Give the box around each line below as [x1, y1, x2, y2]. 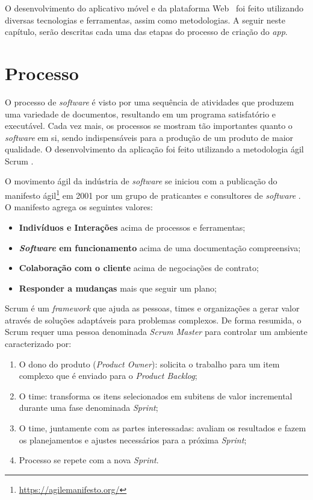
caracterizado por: [5, 337, 72, 350]
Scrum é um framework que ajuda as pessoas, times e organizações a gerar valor [5, 302, 300, 314]
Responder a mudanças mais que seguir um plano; [19, 281, 217, 294]
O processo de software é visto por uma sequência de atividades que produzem [5, 95, 294, 108]
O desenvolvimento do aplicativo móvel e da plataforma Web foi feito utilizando [5, 2, 303, 14]
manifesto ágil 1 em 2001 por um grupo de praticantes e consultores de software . [5, 187, 301, 201]
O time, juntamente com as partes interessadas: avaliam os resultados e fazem [19, 422, 306, 434]
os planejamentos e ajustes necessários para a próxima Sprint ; [19, 433, 247, 446]
